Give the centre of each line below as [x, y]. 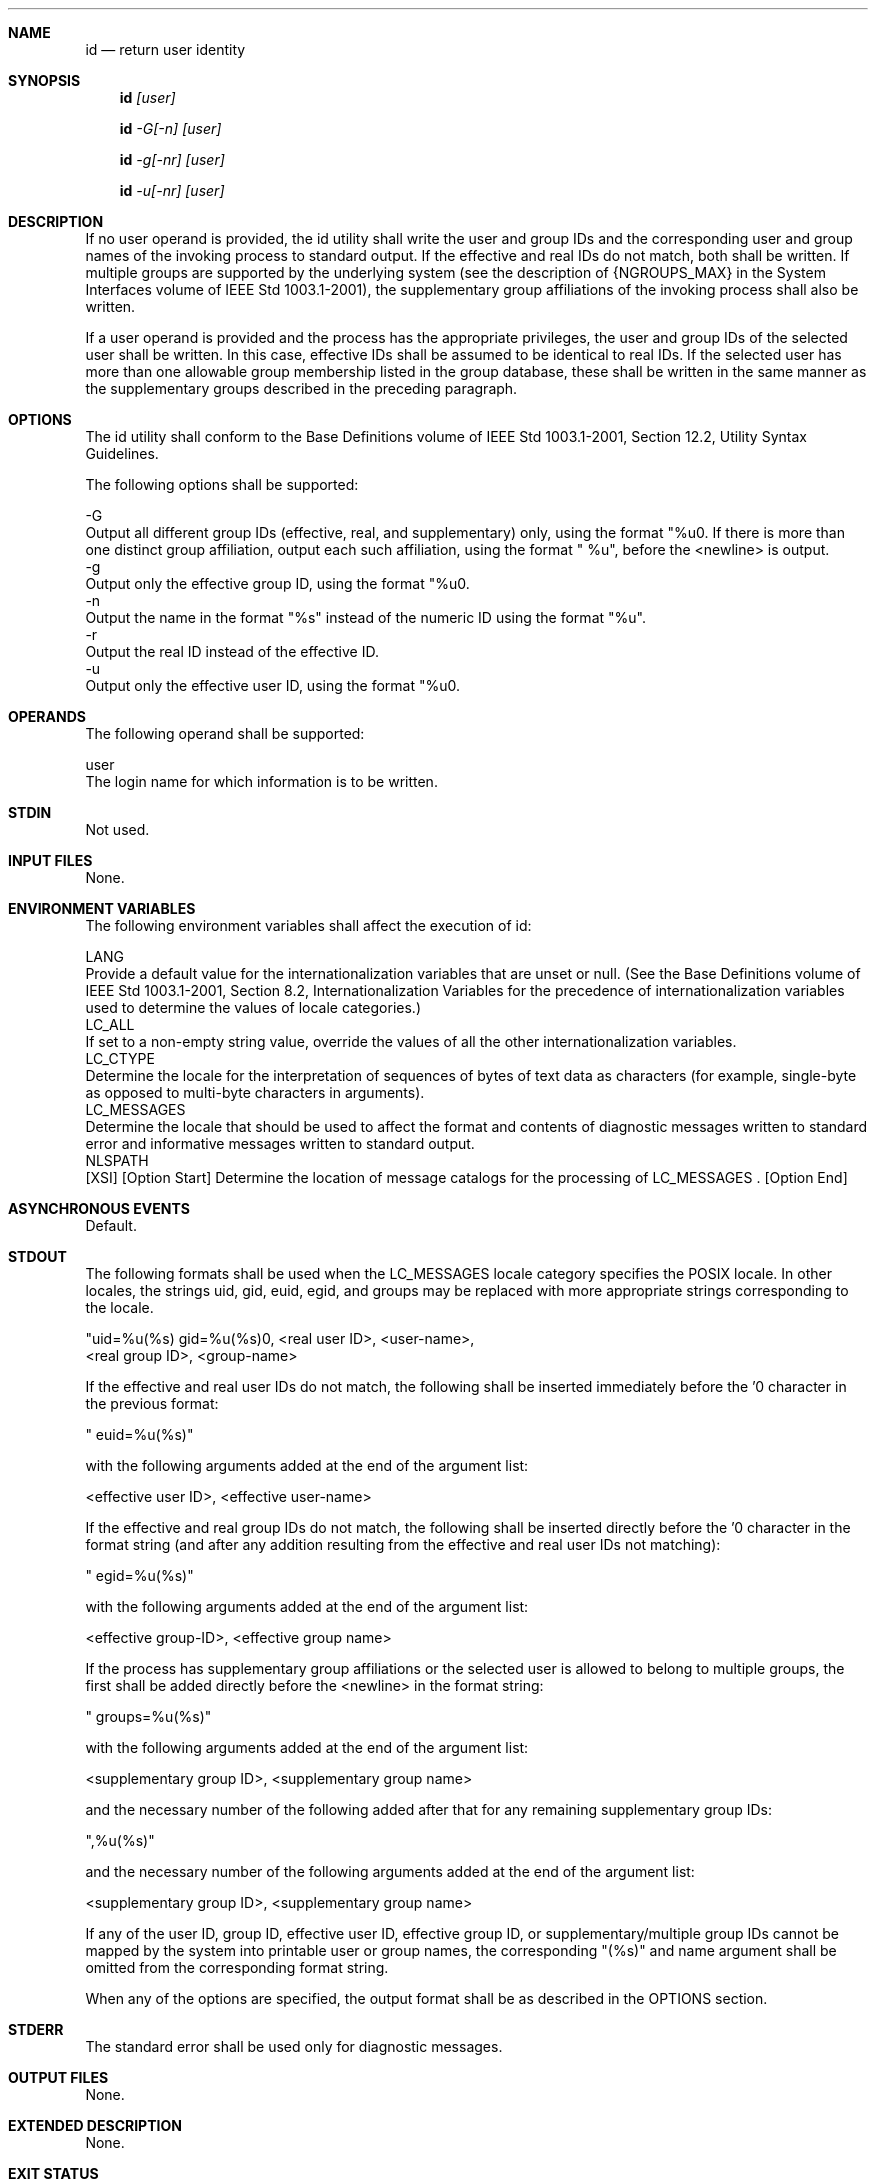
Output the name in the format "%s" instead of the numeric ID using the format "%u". [365, 617]
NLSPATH [117, 1160]
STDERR [36, 2029]
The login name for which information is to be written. [261, 781]
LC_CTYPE [120, 1058]
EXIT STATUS [53, 2173]
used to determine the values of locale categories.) [253, 1007]
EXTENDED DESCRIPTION [95, 2125]
